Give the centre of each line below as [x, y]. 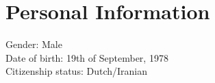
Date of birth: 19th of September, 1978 [87, 57]
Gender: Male [34, 44]
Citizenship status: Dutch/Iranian [76, 71]
